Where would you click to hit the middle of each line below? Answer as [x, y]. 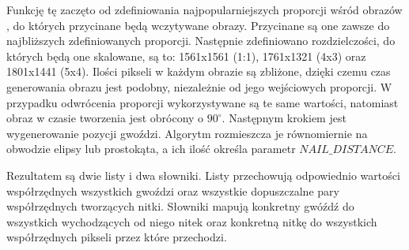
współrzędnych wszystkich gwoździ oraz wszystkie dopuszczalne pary [173, 190]
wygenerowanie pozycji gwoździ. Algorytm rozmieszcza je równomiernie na [187, 133]
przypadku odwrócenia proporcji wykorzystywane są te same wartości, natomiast [203, 102]
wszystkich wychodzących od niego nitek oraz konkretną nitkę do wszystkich [192, 221]
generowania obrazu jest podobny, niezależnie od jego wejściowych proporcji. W [199, 86]
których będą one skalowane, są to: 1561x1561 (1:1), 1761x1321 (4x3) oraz [186, 56]
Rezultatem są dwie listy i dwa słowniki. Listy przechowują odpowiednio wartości [203, 175]
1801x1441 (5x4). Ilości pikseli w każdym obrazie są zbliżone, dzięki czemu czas [199, 71]
